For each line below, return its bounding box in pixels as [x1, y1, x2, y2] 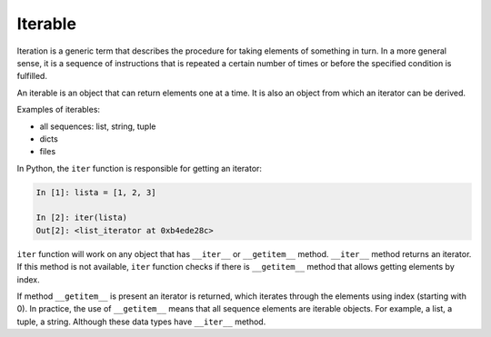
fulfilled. [16, 71, 47, 82]
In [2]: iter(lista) [35, 213, 127, 223]
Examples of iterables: [16, 104, 100, 115]
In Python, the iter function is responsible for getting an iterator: [16, 163, 263, 173]
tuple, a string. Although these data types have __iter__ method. [16, 316, 266, 327]
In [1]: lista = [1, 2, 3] [35, 187, 156, 197]
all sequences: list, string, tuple [39, 121, 156, 132]
